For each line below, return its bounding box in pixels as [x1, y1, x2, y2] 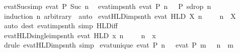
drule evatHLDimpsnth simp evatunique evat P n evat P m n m [4, 40, 233, 50]
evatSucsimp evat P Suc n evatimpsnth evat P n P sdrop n [4, 1, 211, 11]
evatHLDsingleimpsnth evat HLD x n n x [4, 30, 156, 40]
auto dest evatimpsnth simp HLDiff [4, 20, 118, 31]
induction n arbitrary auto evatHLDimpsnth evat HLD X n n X [4, 10, 236, 21]
